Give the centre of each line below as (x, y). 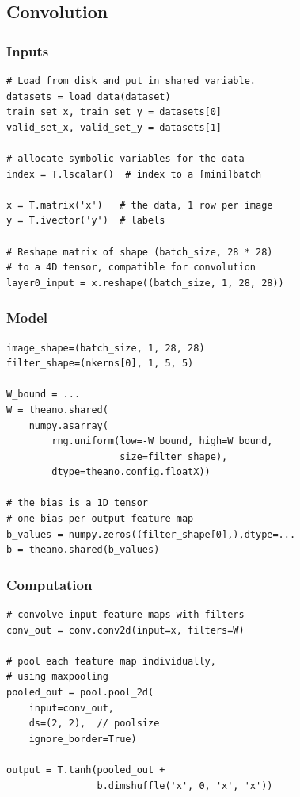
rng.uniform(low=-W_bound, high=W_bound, (162, 441)
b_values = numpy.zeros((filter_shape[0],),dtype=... (151, 534)
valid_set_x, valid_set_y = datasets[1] (114, 127)
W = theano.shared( (57, 410)
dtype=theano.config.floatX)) (131, 472)
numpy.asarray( (68, 425)
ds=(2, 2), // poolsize (94, 724)
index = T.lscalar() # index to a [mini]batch (134, 174)
